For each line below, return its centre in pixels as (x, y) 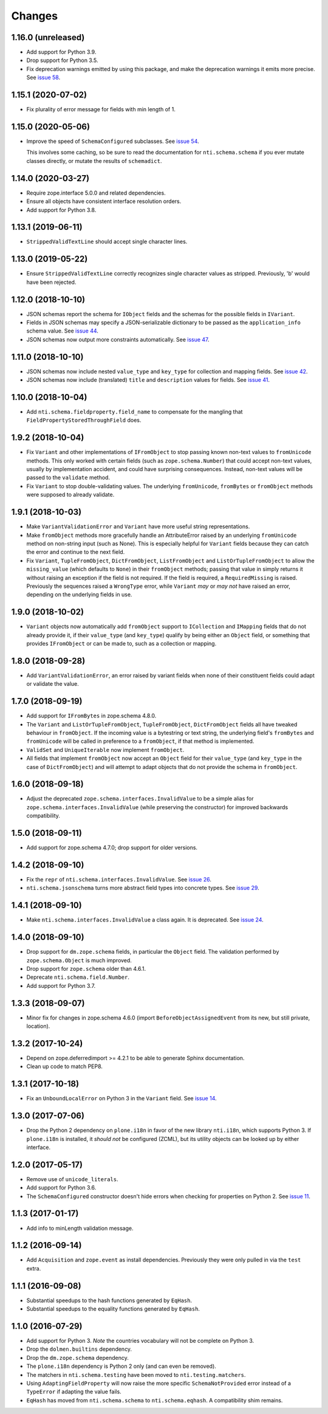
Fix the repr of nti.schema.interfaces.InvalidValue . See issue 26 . (119, 880)
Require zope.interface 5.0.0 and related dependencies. (96, 193)
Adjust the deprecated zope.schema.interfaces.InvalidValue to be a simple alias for (140, 799)
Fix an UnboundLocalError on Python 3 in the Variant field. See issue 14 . (121, 1098)
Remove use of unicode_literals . (72, 1179)
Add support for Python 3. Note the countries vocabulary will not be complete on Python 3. (140, 1341)
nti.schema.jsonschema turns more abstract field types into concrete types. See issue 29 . (143, 888)
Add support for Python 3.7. (61, 985)
